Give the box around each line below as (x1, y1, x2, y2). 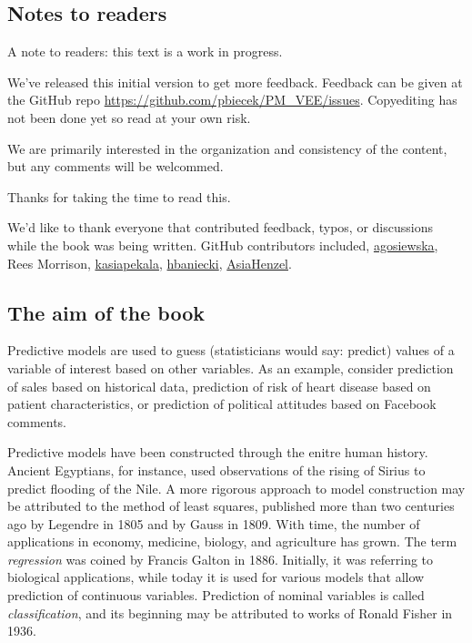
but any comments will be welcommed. (7, 157, 224, 176)
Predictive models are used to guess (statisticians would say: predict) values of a (7, 341, 455, 360)
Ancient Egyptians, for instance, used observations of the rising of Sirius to (7, 460, 426, 479)
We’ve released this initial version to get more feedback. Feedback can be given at (7, 72, 463, 91)
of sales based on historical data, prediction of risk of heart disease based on (7, 376, 431, 395)
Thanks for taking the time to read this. (7, 187, 231, 206)
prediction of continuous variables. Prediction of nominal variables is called (7, 586, 425, 605)
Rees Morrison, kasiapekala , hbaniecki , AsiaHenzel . (7, 253, 292, 272)
